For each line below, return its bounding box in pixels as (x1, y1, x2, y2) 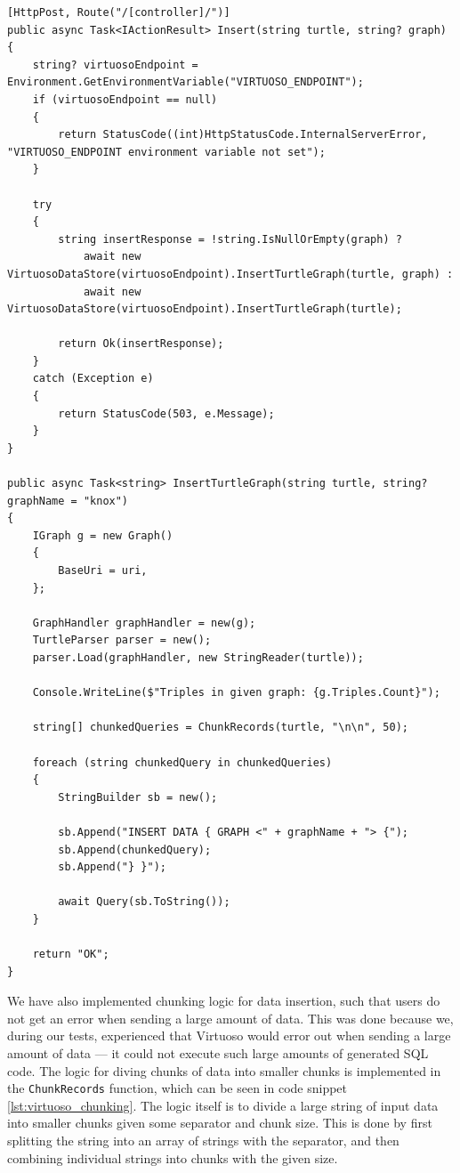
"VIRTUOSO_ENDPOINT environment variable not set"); (7, 145, 326, 158)
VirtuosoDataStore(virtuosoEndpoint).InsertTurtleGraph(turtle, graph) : (7, 267, 454, 280)
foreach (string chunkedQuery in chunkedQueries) (32, 756, 333, 769)
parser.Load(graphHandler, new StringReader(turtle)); (32, 651, 364, 664)
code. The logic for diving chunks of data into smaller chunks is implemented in (7, 1061, 441, 1080)
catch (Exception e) (32, 372, 154, 385)
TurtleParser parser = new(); (32, 634, 212, 647)
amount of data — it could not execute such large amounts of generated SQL (7, 1044, 429, 1063)
